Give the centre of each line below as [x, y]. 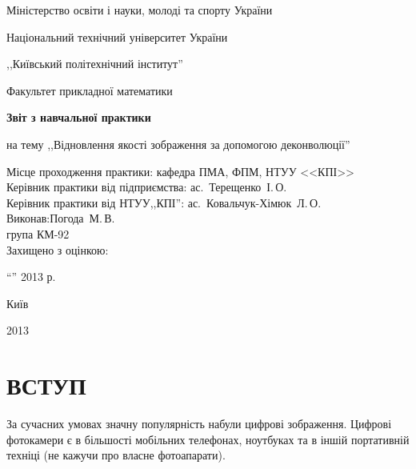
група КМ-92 [38, 233]
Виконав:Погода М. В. [61, 218]
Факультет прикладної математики [90, 90]
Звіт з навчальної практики [79, 117]
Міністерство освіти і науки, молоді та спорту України [140, 10]
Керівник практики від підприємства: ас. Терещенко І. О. [147, 187]
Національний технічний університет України [117, 36]
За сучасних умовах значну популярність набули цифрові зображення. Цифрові [199, 424]
